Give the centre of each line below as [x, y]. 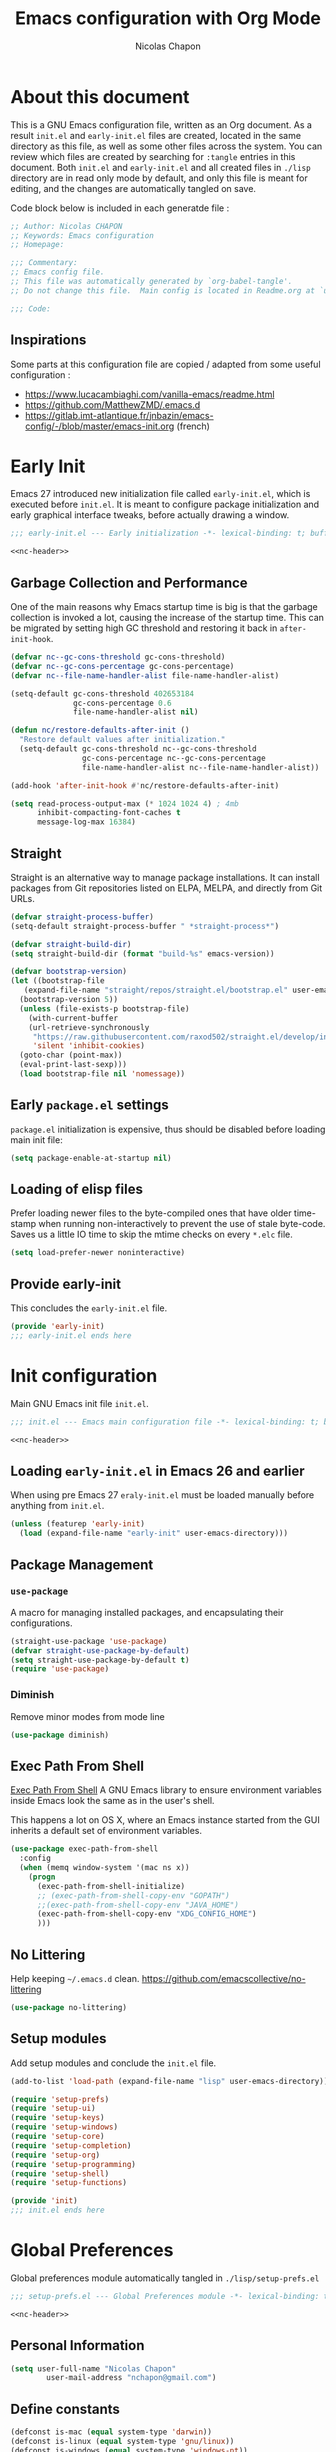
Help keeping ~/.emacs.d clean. [75, 1978]
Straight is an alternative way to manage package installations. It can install [165, 877]
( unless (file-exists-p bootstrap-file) [104, 1008]
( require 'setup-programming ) [73, 2164]
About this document [100, 96]
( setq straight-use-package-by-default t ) [100, 1660]
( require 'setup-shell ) [60, 2173]
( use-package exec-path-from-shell [84, 1849]
